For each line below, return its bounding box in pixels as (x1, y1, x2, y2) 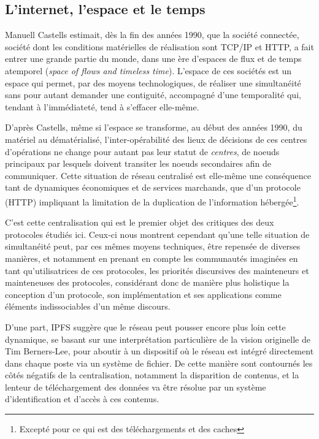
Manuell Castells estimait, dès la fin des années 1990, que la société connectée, (5, 28, 299, 41)
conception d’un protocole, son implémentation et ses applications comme (5, 288, 282, 300)
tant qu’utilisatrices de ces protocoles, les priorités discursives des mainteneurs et (5, 264, 309, 277)
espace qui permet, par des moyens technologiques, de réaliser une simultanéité (5, 76, 301, 89)
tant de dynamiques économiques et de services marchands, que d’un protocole (5, 181, 301, 194)
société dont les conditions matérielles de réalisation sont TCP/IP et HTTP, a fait (5, 40, 314, 53)
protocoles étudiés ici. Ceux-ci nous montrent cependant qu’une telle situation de (5, 227, 310, 240)
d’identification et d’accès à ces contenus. (5, 392, 159, 405)
